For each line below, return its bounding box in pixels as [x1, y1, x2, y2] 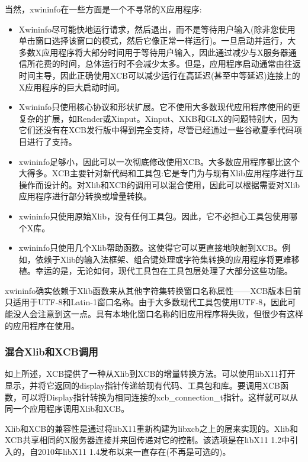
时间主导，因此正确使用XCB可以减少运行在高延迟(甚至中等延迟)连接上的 [18, 69, 300, 81]
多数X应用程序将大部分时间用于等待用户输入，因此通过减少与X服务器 [18, 46, 288, 58]
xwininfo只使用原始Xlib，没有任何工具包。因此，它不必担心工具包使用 [18, 209, 289, 222]
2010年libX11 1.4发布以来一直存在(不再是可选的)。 [37, 445, 231, 458]
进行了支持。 [27, 135, 77, 147]
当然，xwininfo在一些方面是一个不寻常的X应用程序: [5, 3, 202, 15]
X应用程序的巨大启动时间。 [18, 80, 125, 93]
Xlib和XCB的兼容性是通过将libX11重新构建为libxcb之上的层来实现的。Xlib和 [5, 422, 298, 434]
